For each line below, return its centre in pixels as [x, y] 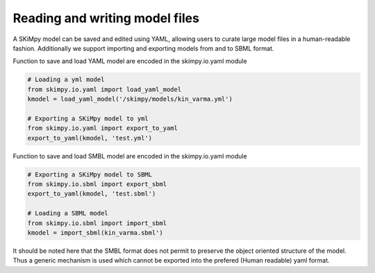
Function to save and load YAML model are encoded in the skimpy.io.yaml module [130, 61]
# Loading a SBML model [68, 213]
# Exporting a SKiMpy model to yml [88, 118]
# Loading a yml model [66, 80]
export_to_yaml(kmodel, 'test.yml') [90, 138]
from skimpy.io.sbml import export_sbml [97, 184]
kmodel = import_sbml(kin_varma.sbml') [95, 232]
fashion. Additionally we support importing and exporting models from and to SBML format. [143, 48]
